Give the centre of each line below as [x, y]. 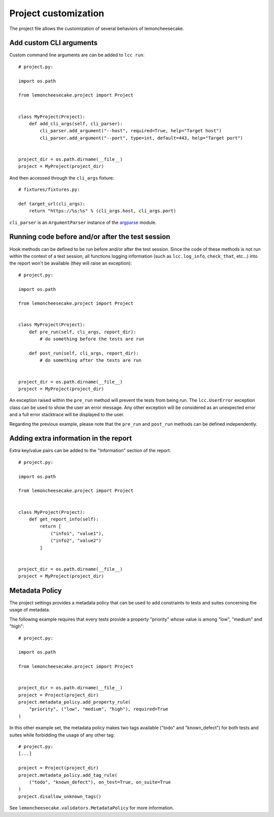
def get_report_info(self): [64, 519]
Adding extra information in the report [71, 438]
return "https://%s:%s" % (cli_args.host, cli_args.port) [102, 211]
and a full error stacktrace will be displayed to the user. [67, 415]
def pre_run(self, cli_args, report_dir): [82, 332]
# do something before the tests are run [92, 339]
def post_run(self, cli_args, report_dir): [84, 353]
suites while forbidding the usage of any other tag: [62, 735]
